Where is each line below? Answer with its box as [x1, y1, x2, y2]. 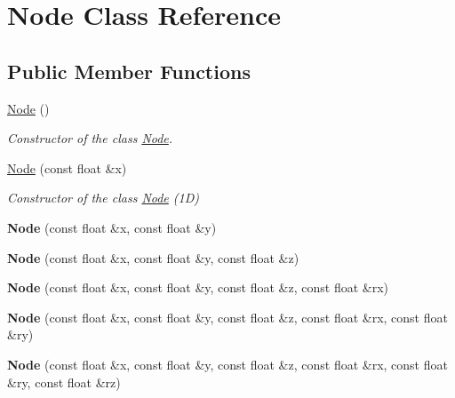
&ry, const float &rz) [7, 372, 121, 391]
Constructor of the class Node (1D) [7, 188, 200, 207]
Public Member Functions [7, 57, 251, 84]
